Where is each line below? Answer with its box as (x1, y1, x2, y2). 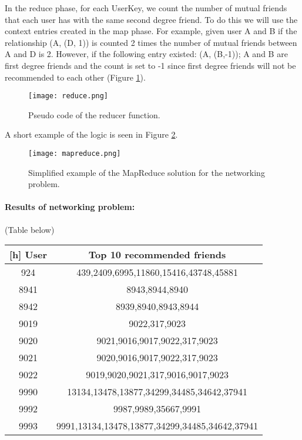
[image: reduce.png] (28, 92, 109, 101)
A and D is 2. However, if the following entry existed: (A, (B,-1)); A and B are (5, 48, 288, 60)
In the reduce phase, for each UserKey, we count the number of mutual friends (5, 2, 287, 14)
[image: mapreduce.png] (28, 149, 121, 158)
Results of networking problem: (5, 201, 135, 213)
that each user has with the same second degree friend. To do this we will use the (5, 13, 298, 25)
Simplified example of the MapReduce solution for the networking (28, 166, 265, 178)
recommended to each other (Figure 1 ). (5, 71, 146, 83)
